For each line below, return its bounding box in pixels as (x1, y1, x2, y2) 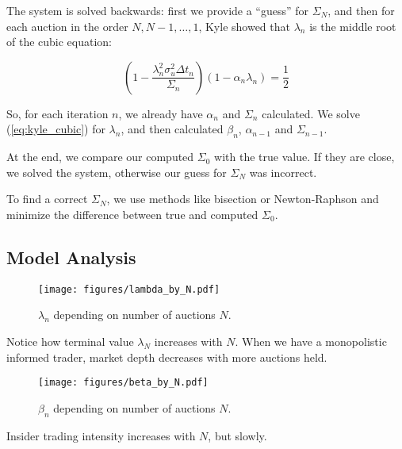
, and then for (327, 2, 395, 18)
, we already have (118, 105, 203, 121)
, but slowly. (208, 427, 267, 443)
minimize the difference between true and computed (6, 205, 258, 222)
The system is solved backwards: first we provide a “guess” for (6, 2, 309, 18)
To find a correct (6, 190, 88, 207)
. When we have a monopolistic (235, 333, 387, 349)
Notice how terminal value (6, 333, 134, 349)
